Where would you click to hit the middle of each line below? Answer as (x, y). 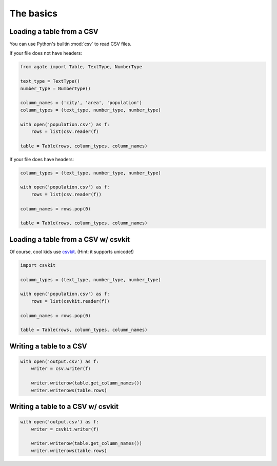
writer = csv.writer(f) (61, 369)
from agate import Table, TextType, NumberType (81, 67)
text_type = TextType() (50, 81)
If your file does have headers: (42, 159)
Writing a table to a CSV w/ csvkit (64, 406)
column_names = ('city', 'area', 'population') (81, 103)
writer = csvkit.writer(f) (65, 429)
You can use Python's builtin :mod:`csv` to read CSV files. (71, 44)
